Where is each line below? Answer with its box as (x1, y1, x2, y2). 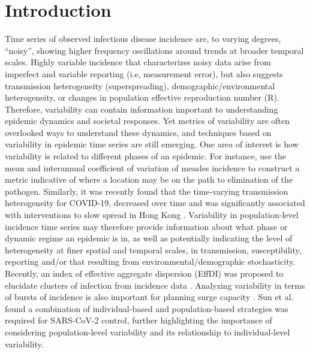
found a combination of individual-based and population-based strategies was (5, 302, 288, 314)
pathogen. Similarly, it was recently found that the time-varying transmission (5, 184, 288, 197)
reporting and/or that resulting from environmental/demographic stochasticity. (5, 255, 296, 268)
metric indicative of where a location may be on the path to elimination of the (5, 173, 293, 186)
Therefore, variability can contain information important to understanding (5, 102, 278, 115)
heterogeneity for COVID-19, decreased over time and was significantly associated (5, 196, 305, 209)
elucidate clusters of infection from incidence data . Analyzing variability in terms (5, 279, 305, 291)
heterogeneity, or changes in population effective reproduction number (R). (5, 91, 279, 104)
